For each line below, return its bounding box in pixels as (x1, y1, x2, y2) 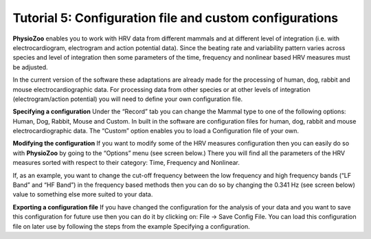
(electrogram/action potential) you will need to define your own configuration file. (12, 95, 243, 103)
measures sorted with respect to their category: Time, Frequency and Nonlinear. (12, 159, 240, 167)
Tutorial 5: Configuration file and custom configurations (12, 10, 339, 25)
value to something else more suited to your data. (12, 190, 153, 198)
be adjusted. (12, 62, 48, 71)
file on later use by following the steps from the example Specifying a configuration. (12, 222, 250, 230)
